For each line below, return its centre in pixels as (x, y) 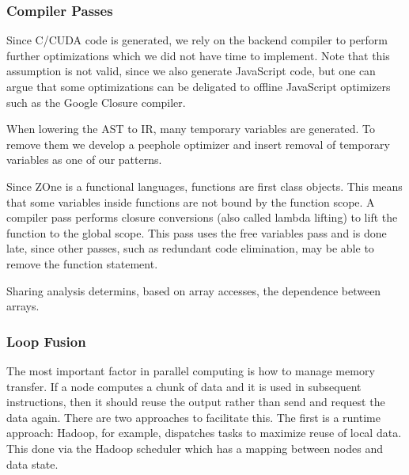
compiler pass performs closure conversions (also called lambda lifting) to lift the (202, 217)
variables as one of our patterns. (84, 160)
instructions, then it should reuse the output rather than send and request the (196, 402)
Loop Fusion (46, 341)
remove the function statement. (82, 263)
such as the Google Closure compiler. (96, 102)
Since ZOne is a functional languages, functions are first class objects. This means (204, 186)
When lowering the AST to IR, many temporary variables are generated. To (191, 129)
